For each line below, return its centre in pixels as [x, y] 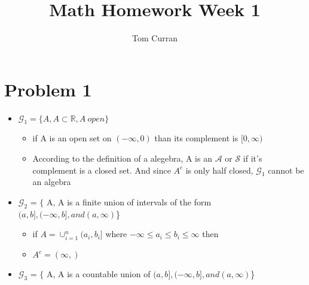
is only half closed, [219, 170]
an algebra [52, 182]
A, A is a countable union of [98, 274]
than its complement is [196, 138]
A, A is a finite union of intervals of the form [129, 202]
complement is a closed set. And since [102, 170]
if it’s [253, 158]
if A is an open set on [72, 138]
